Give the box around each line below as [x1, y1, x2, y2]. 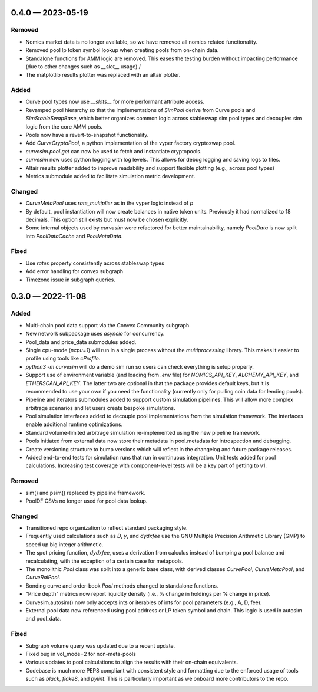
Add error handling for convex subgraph [25, 268, 124, 275]
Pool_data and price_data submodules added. [25, 338, 137, 345]
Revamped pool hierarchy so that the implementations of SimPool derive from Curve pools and [25, 106, 256, 113]
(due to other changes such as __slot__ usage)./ [25, 63, 141, 70]
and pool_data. [25, 615, 62, 622]
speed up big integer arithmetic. [25, 540, 104, 548]
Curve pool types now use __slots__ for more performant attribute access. [25, 98, 205, 106]
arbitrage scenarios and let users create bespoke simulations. [25, 404, 175, 411]
